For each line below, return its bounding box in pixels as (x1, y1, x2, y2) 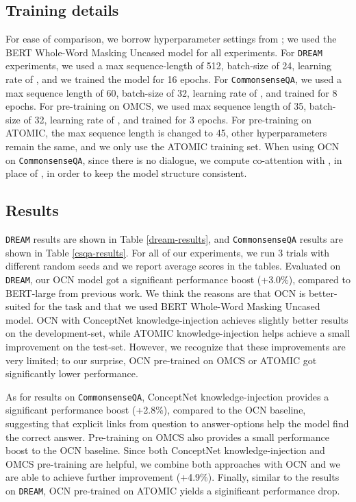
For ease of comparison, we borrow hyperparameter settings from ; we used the (5, 32, 337, 46)
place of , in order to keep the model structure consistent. (5, 166, 247, 180)
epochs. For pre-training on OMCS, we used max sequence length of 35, (5, 99, 307, 113)
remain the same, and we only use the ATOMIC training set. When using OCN (5, 139, 340, 154)
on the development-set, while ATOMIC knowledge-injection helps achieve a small (5, 326, 351, 340)
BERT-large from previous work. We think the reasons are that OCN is (5, 285, 306, 300)
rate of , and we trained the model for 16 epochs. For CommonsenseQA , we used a (5, 72, 342, 86)
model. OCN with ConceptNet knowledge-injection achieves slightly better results (5, 312, 348, 326)
